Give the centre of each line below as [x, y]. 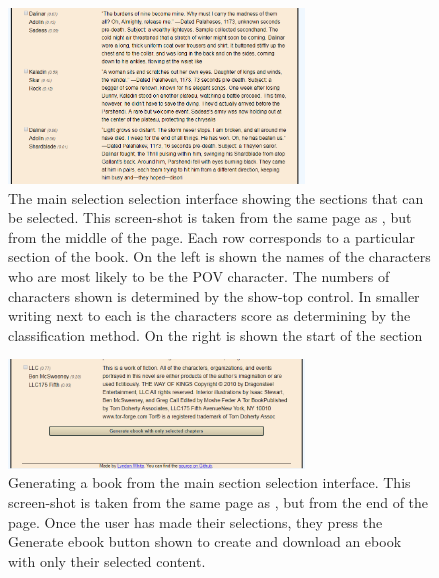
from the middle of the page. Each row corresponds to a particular [211, 236]
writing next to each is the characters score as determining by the [209, 315]
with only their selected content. [107, 560]
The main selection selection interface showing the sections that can [216, 197]
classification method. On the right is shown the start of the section [215, 334]
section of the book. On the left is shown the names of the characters [219, 256]
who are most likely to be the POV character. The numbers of [199, 275]
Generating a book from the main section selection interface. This [209, 482]
